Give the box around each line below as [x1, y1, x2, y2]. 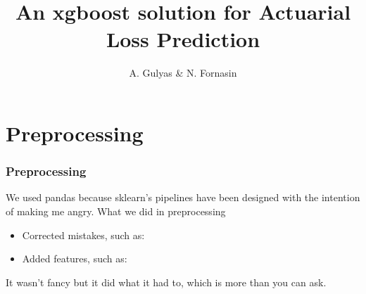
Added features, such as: [22, 251, 127, 266]
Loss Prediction [106, 25, 260, 53]
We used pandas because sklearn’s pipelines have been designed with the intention [6, 190, 360, 205]
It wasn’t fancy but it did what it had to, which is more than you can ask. [6, 274, 327, 289]
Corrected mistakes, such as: [22, 227, 145, 242]
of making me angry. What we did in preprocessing [6, 203, 226, 218]
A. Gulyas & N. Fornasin [129, 65, 237, 80]
